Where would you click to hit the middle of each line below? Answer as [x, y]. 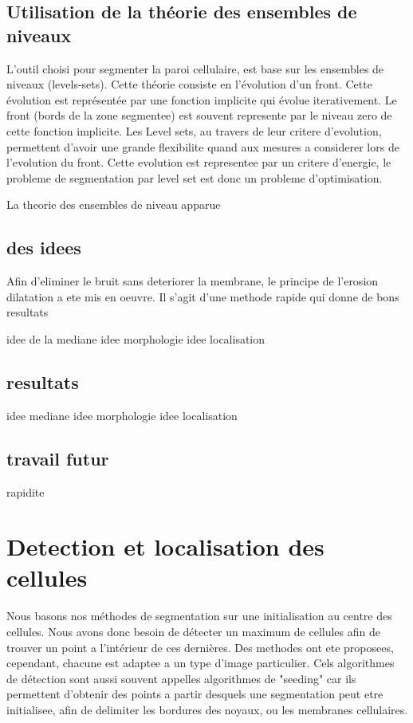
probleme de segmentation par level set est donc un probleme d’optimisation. [195, 177]
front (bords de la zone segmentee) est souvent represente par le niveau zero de [199, 115]
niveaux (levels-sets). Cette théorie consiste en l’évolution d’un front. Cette [189, 84]
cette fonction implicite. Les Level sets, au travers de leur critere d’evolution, [194, 130]
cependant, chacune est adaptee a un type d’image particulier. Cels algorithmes [201, 663]
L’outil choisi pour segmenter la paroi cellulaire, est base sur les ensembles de [195, 68]
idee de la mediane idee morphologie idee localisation [136, 338]
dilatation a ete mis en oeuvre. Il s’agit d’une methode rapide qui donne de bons [203, 296]
